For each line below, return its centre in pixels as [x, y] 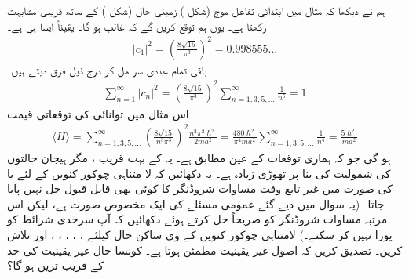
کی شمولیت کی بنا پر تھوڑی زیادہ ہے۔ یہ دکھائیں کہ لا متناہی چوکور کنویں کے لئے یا [199, 173]
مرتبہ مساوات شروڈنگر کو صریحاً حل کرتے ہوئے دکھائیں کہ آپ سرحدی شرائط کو [197, 219]
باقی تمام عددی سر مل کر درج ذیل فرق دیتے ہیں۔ [107, 69]
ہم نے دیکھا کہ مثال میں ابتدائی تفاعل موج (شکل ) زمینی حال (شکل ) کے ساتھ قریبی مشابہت [196, 10]
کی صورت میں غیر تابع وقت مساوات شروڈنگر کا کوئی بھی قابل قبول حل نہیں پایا [200, 188]
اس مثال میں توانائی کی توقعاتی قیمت [98, 113]
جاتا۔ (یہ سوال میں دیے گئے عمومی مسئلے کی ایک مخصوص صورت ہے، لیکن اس [196, 203]
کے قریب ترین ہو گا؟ [55, 265]
